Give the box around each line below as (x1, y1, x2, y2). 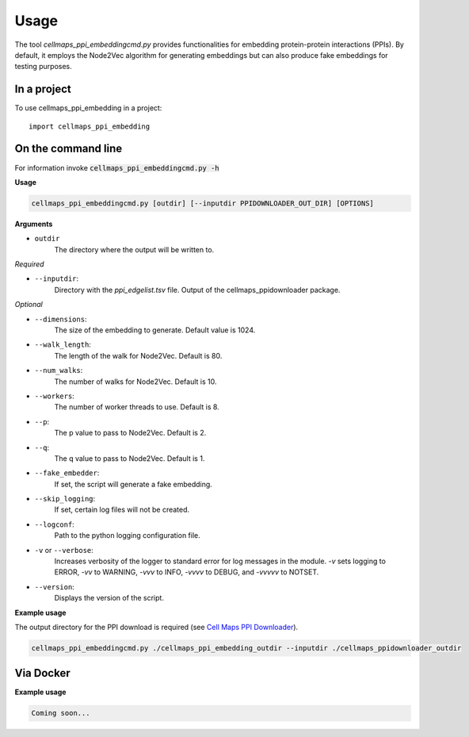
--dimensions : (34, 314, 87, 324)
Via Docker (14, 666, 71, 680)
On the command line (14, 142, 123, 155)
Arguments (14, 219, 53, 228)
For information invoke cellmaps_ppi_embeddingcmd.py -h (14, 163, 219, 172)
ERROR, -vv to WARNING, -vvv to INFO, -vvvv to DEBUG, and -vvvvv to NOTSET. (54, 567, 319, 577)
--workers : (34, 391, 74, 401)
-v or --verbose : (34, 545, 94, 555)
